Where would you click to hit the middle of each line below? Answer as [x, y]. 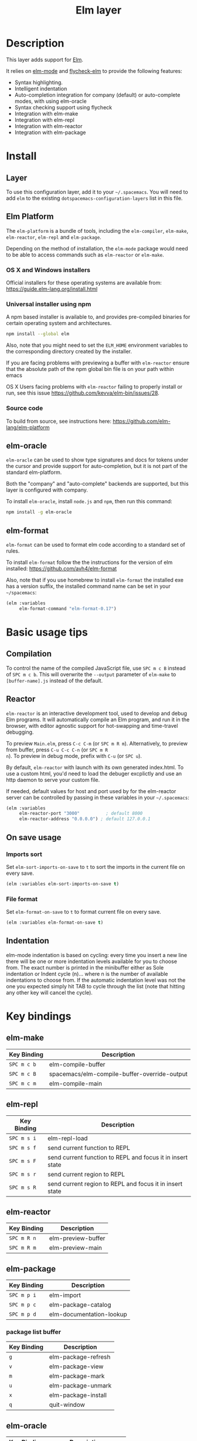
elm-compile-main [76, 1084]
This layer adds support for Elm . [45, 59]
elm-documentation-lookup [88, 1315]
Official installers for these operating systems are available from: [84, 283]
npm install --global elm [38, 334]
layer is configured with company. [47, 490]
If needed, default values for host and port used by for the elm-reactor [91, 791]
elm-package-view [76, 1366]
